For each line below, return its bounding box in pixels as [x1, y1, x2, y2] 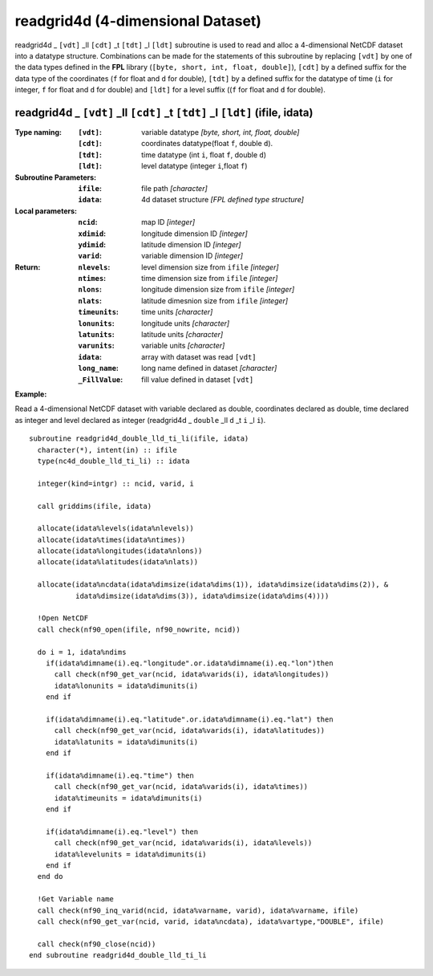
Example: [14, 389, 47, 399]
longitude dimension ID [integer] [141, 229, 248, 238]
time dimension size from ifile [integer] [141, 274, 278, 283]
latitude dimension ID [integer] [141, 239, 241, 249]
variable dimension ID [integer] [141, 251, 244, 261]
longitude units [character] [141, 318, 230, 328]
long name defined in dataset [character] [141, 364, 277, 373]
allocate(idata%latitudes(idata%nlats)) [37, 558, 199, 567]
